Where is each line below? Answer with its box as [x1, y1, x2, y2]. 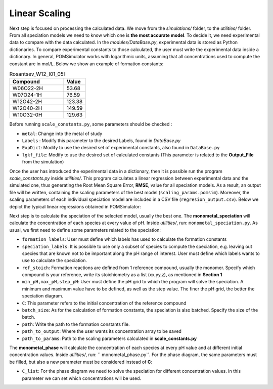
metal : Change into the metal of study [22, 131, 103, 137]
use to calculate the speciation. [22, 257, 87, 264]
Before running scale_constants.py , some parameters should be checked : [9, 121, 172, 127]
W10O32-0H [12, 111, 42, 118]
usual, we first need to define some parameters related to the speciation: [9, 227, 161, 233]
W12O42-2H [12, 98, 42, 105]
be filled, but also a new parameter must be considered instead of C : [9, 359, 153, 365]
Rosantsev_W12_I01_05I [9, 71, 65, 78]
